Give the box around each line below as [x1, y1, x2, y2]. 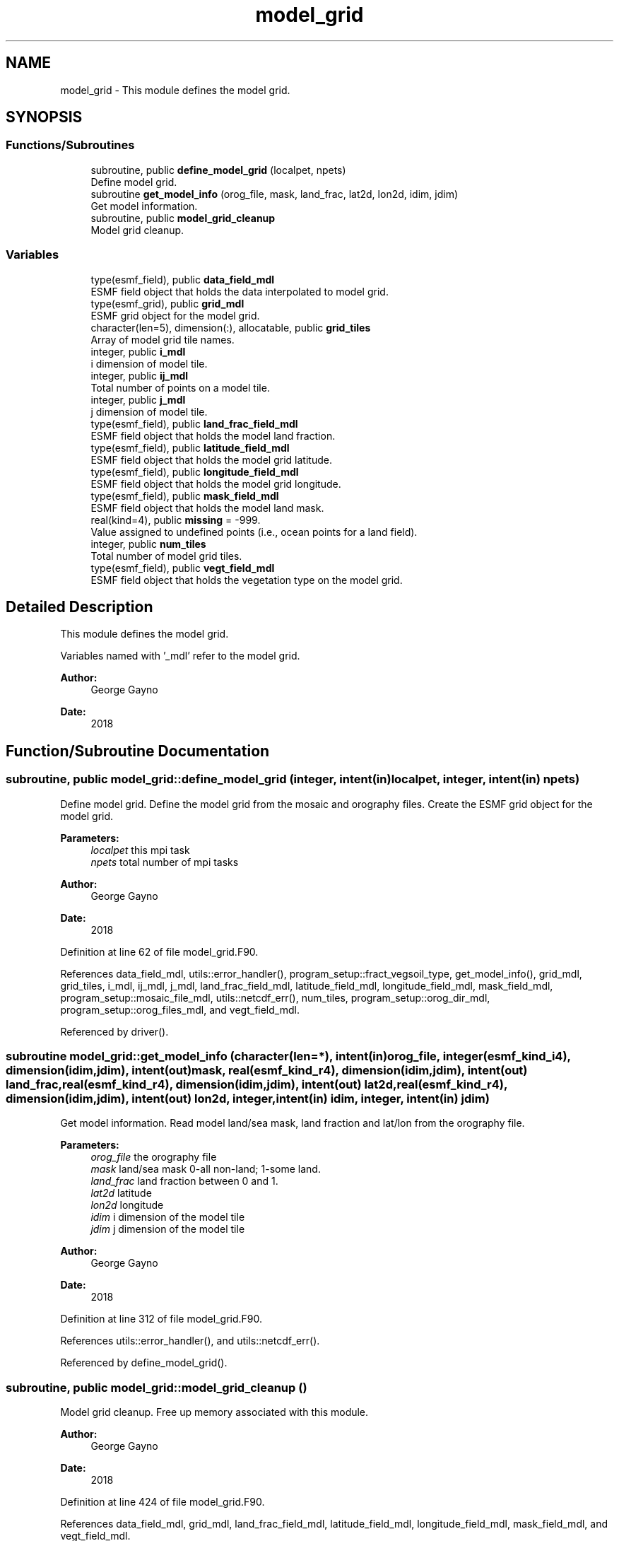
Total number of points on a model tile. [90, 381, 270, 394]
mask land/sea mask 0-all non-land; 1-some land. [90, 1163, 321, 1176]
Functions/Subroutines [6, 138, 135, 153]
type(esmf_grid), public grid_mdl [90, 297, 244, 310]
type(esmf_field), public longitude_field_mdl [90, 465, 299, 478]
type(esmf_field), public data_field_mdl [90, 273, 275, 286]
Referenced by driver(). [60, 1025, 169, 1038]
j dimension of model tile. [90, 405, 208, 418]
